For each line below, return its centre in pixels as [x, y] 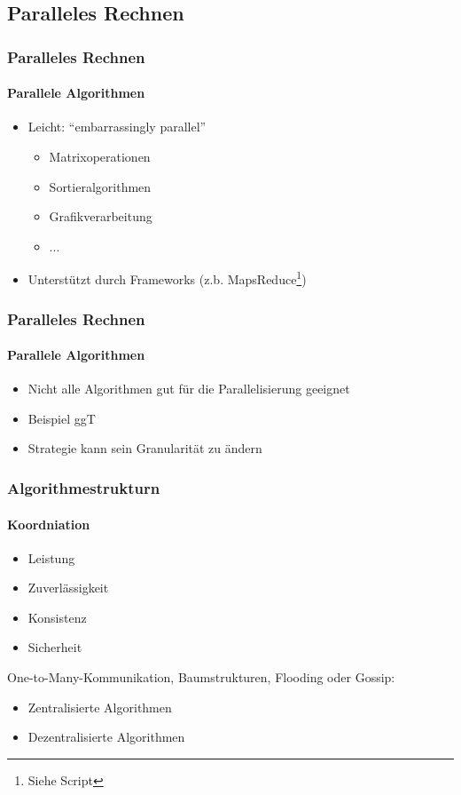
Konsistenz [57, 617]
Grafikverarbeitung [101, 216]
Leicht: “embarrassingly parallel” [117, 127]
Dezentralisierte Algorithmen [106, 737]
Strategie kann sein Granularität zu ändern [145, 448]
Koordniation [49, 524]
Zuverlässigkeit [68, 588]
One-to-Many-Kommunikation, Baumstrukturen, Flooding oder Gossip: [201, 677]
